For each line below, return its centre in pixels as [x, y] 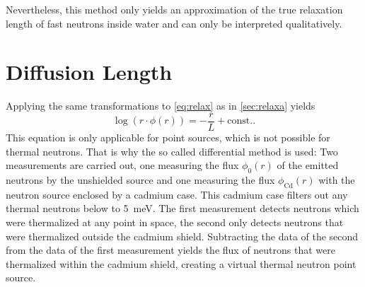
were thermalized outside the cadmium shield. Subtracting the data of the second [182, 236]
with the [337, 179]
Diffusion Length [89, 72]
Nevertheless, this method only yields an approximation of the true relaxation [174, 9]
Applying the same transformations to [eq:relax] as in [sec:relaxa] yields [161, 106]
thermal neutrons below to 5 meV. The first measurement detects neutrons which [182, 208]
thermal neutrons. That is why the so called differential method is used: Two [172, 151]
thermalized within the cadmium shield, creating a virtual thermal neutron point [181, 263]
